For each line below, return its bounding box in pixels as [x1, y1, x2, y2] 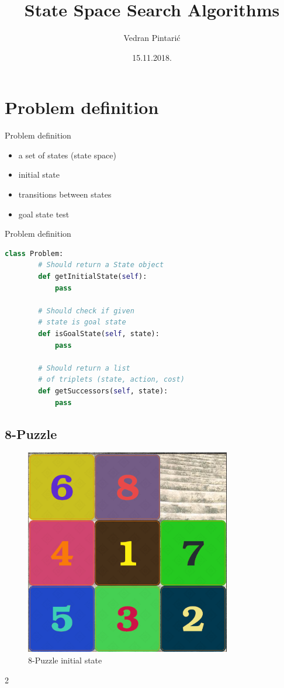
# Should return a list [38, 364, 130, 372]
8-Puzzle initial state [28, 654, 102, 666]
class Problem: [5, 249, 64, 258]
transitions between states [18, 188, 112, 200]
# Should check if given [38, 306, 134, 315]
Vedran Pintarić [123, 32, 181, 44]
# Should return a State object [38, 261, 164, 269]
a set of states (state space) [18, 148, 116, 161]
